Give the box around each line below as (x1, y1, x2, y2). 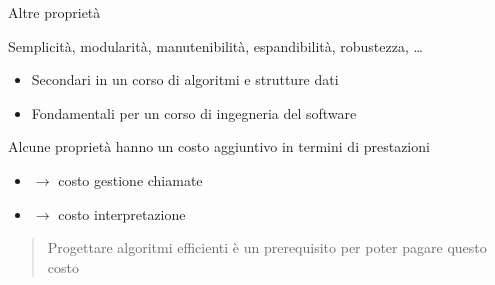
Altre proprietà (8, 2, 101, 22)
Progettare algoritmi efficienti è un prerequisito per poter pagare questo (47, 237, 487, 258)
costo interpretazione (58, 203, 186, 224)
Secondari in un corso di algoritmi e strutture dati (31, 69, 339, 90)
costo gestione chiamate (58, 169, 203, 190)
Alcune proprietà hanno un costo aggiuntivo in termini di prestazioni (8, 136, 430, 157)
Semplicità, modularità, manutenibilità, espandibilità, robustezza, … (8, 35, 423, 56)
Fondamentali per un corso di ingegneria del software (31, 102, 357, 123)
